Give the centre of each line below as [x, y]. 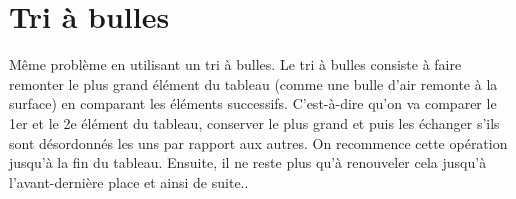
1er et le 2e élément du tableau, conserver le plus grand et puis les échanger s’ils [254, 122]
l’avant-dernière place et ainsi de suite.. [129, 181]
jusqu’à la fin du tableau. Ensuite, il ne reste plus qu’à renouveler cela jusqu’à [248, 162]
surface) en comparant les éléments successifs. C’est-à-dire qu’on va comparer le [253, 103]
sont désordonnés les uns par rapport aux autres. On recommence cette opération [258, 142]
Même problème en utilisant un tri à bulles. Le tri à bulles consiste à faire [235, 64]
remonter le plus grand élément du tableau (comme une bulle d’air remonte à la [253, 83]
